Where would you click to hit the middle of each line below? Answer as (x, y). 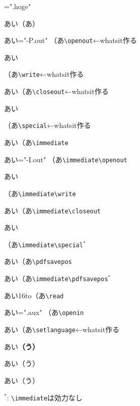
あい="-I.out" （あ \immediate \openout (66, 159)
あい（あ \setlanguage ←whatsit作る (62, 329)
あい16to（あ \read (34, 295)
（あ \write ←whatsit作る (44, 74)
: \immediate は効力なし (45, 397)
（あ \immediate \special (44, 244)
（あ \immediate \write (40, 193)
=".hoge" (18, 6)
